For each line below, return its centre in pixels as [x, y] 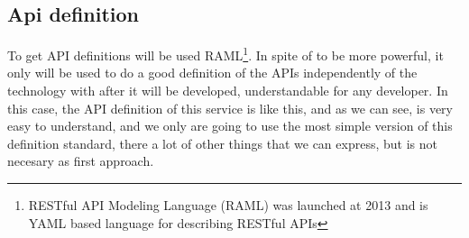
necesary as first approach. [81, 161]
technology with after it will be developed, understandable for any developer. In [228, 91]
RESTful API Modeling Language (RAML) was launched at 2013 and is [228, 205]
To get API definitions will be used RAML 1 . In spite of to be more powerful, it [225, 54]
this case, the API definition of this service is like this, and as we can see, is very [230, 108]
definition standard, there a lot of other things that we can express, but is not [222, 143]
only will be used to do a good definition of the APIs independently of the [212, 73]
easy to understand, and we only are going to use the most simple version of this [230, 126]
